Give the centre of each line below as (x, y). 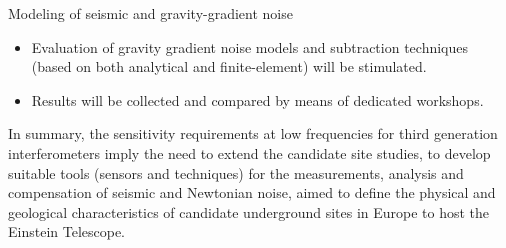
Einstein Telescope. (67, 231)
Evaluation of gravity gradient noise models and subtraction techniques (250, 46)
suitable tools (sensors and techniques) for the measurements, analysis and (236, 172)
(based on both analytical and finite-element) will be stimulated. (229, 66)
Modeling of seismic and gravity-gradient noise (150, 13)
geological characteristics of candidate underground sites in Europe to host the (249, 211)
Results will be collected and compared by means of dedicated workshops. (257, 99)
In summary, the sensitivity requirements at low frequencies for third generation (253, 133)
